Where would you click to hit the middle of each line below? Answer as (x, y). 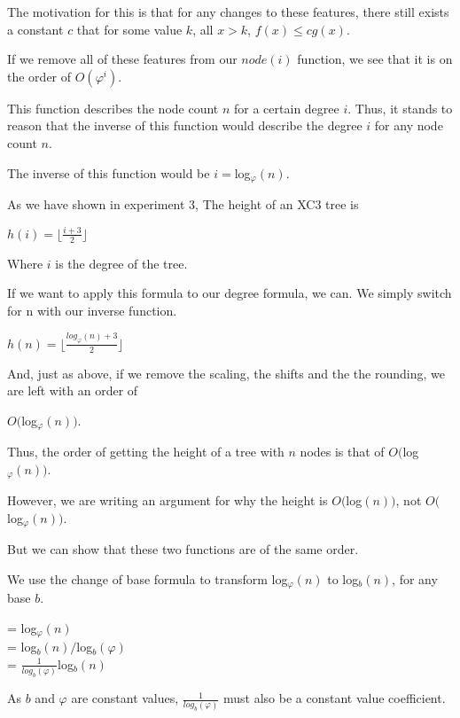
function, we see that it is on (375, 59)
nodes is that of (342, 452)
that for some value (129, 29)
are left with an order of (73, 390)
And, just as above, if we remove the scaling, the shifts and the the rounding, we (226, 373)
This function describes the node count (113, 108)
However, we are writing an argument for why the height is (168, 500)
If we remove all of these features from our (122, 59)
